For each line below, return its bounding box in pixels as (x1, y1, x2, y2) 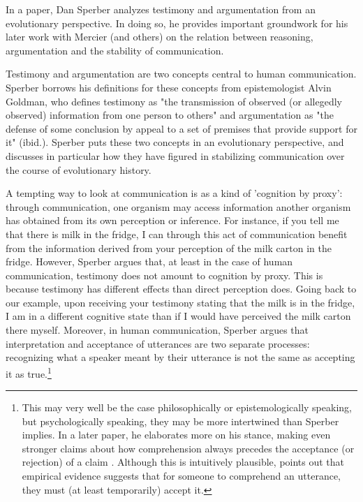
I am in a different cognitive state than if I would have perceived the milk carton (6, 309, 351, 323)
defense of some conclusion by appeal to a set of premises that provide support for (6, 121, 357, 135)
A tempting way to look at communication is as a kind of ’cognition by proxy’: (6, 186, 343, 200)
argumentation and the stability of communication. (6, 43, 224, 57)
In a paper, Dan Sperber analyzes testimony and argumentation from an (6, 2, 316, 16)
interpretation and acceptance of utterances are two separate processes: (6, 336, 310, 350)
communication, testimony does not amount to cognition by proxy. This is (6, 267, 323, 282)
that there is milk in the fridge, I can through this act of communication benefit (6, 226, 348, 241)
